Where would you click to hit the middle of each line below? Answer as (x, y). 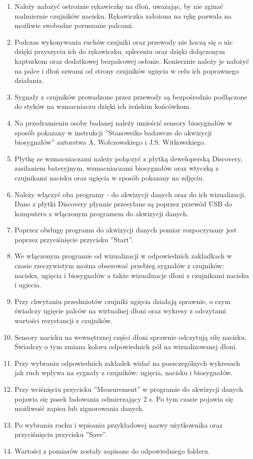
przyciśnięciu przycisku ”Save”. (61, 434)
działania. (29, 80)
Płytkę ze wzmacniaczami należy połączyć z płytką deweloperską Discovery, (128, 158)
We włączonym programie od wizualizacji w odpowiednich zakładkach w (123, 256)
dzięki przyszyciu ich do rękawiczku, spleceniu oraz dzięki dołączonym (120, 51)
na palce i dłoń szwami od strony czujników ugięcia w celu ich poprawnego (126, 70)
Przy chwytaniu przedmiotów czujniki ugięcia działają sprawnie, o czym (123, 301)
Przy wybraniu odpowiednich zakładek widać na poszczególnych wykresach (127, 363)
